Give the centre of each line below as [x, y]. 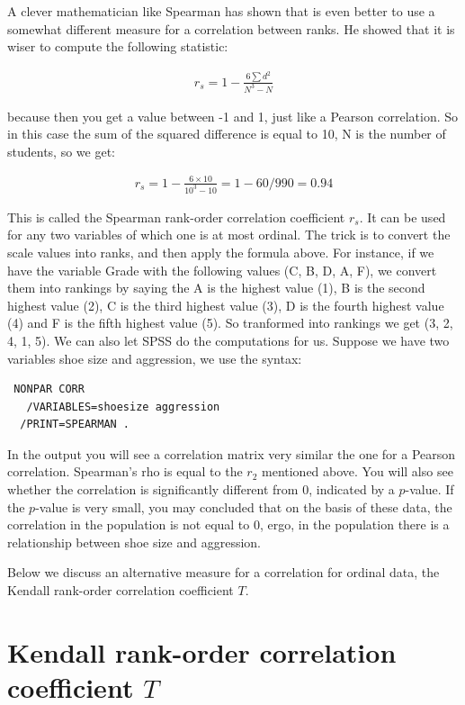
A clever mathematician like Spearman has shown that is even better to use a [221, 11]
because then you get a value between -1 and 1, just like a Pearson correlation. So [233, 116]
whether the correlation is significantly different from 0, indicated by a [201, 489]
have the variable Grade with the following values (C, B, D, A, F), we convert [222, 270]
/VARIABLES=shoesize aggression [123, 407]
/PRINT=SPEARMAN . [75, 425]
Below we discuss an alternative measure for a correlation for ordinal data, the [224, 572]
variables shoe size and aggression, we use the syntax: [155, 358]
